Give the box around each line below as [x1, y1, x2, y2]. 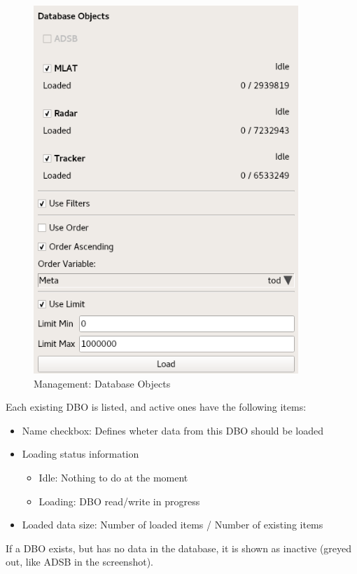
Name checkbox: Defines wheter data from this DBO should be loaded [22, 423, 324, 437]
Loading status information [22, 446, 139, 461]
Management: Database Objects [34, 376, 171, 390]
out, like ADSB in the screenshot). [6, 554, 153, 569]
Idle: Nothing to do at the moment [38, 470, 188, 485]
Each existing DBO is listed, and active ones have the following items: [6, 399, 307, 414]
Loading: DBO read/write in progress [38, 493, 200, 508]
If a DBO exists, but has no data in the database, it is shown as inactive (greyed [6, 540, 352, 555]
